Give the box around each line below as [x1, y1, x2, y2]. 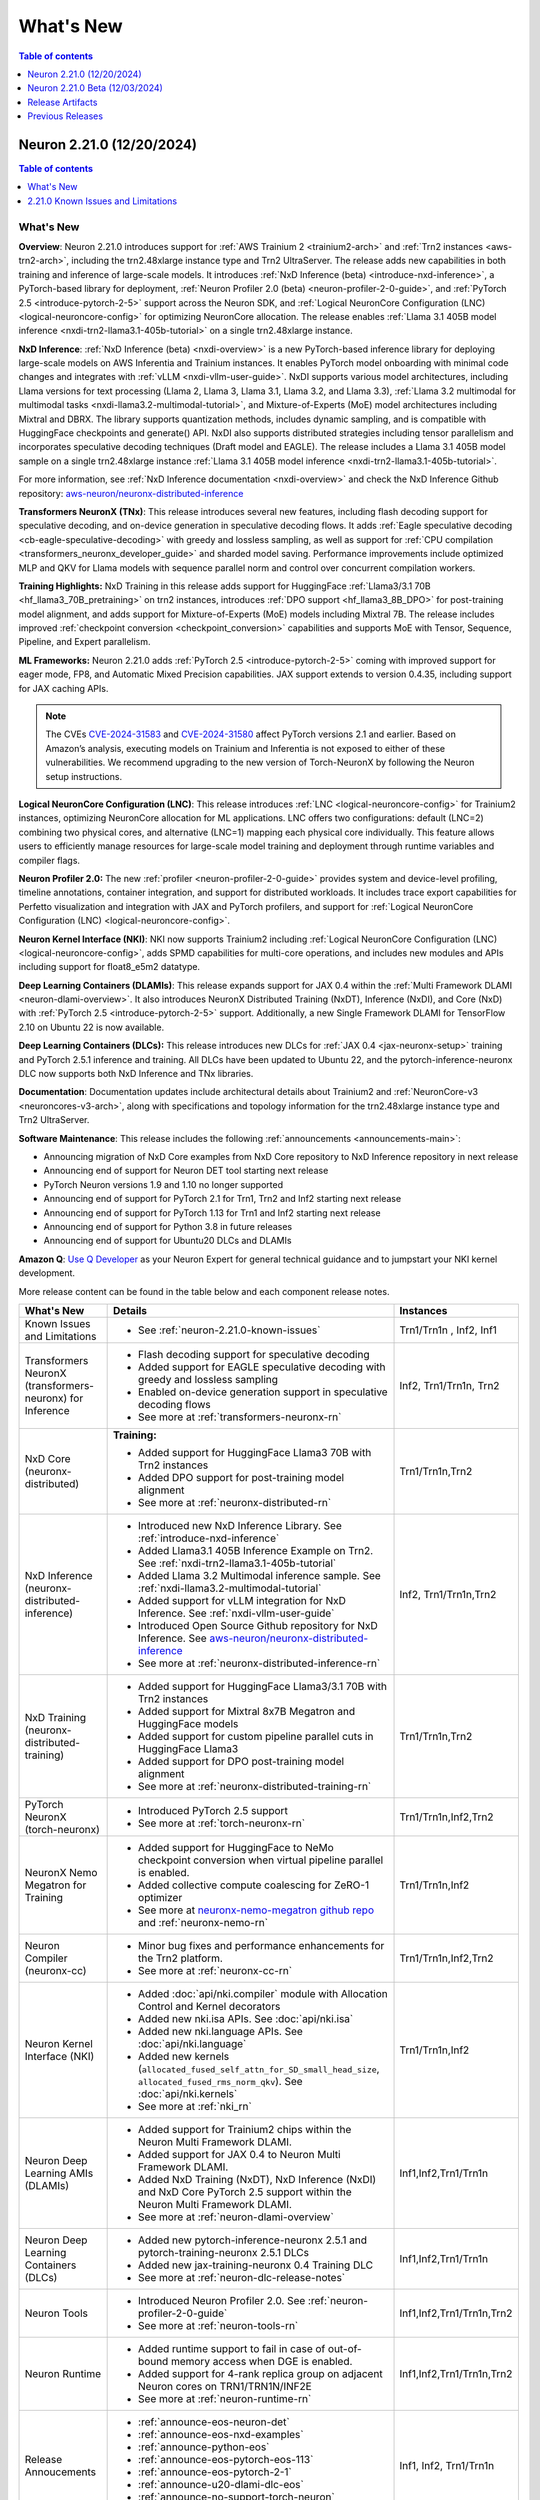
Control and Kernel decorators [138, 1999, 281, 2013]
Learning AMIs [24, 2166, 94, 2180]
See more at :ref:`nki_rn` [138, 2099, 252, 2113]
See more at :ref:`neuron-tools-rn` [138, 2318, 299, 2332]
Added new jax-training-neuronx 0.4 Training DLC [138, 2258, 374, 2272]
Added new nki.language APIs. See [138, 2024, 304, 2038]
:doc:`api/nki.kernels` [138, 2086, 238, 2100]
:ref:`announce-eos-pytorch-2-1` [138, 2465, 292, 2479]
